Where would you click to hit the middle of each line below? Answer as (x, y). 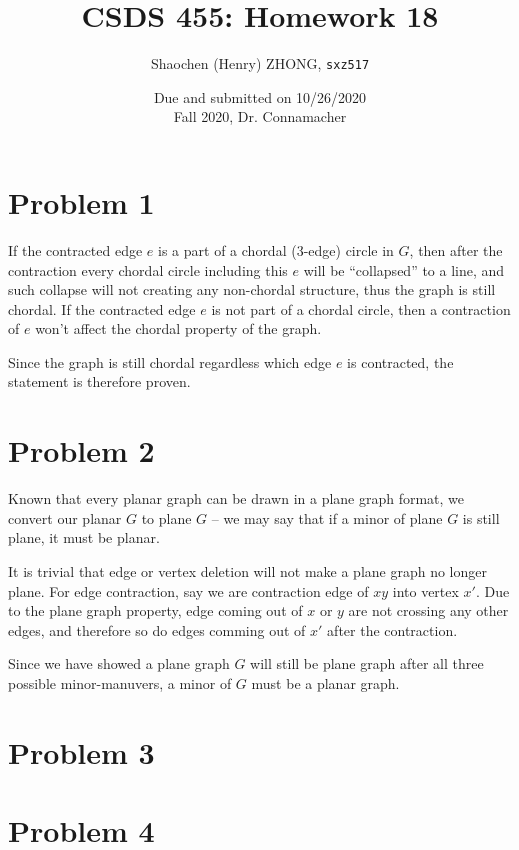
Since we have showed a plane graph (119, 663)
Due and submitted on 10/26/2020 (260, 96)
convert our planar (65, 517)
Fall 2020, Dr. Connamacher (260, 116)
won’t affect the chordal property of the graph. (178, 328)
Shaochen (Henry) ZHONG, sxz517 (260, 63)
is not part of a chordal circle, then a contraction (361, 308)
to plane (166, 517)
